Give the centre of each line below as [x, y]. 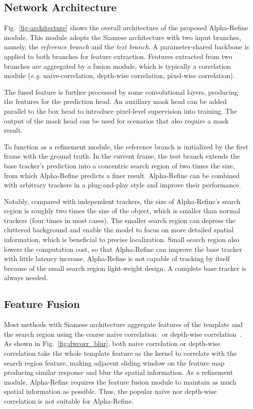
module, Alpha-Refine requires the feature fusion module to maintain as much [120, 381]
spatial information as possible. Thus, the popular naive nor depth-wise [110, 391]
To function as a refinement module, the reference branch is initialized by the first [126, 146]
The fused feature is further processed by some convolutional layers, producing [121, 92]
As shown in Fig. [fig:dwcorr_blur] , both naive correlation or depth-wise [112, 343]
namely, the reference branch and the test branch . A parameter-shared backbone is [126, 47]
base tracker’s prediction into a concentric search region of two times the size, [119, 165]
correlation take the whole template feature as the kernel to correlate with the [120, 353]
